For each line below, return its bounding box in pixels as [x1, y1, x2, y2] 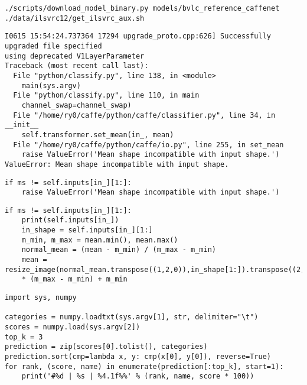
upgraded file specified [5, 41, 102, 50]
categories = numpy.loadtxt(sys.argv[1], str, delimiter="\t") [5, 313, 259, 322]
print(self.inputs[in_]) [21, 216, 119, 225]
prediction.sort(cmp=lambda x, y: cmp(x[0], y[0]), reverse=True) [5, 352, 272, 361]
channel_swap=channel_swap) [21, 101, 132, 109]
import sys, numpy [5, 293, 77, 302]
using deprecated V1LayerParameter [5, 51, 145, 60]
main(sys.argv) [21, 81, 81, 90]
